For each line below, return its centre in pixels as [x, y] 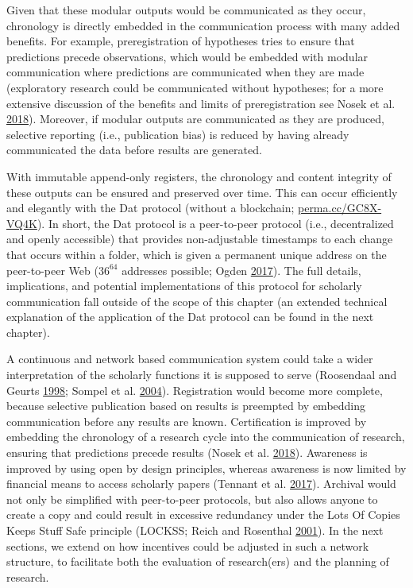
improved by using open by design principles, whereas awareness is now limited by [206, 468]
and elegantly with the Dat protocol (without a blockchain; [151, 208]
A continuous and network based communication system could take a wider [190, 359]
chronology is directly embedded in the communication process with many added [203, 25]
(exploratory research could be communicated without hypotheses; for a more [195, 87]
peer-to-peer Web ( [52, 270]
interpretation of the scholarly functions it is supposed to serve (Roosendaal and [202, 375]
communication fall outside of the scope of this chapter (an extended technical [197, 301]
